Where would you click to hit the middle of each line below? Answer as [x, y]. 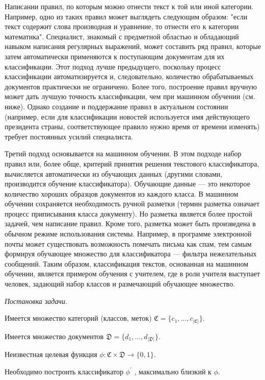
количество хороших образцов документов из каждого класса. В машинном [122, 193]
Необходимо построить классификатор [64, 371]
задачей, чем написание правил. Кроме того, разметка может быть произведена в [130, 223]
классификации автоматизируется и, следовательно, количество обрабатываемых [129, 76]
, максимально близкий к [173, 371]
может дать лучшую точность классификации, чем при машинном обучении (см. [130, 96]
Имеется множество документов [54, 336]
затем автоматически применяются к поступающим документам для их [115, 56]
